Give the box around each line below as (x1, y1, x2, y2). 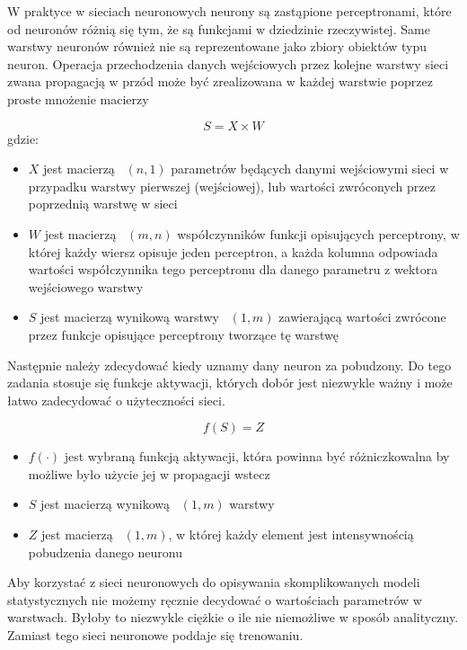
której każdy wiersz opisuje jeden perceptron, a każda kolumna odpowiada (28, 242, 438, 261)
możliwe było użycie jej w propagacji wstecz (28, 464, 270, 483)
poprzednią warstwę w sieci (28, 194, 178, 213)
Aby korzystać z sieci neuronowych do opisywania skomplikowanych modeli (7, 573, 420, 592)
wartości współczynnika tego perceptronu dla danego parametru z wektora (28, 260, 438, 279)
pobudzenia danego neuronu (28, 542, 182, 561)
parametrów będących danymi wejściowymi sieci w (171, 159, 449, 178)
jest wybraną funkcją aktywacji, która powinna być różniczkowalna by (64, 447, 450, 466)
